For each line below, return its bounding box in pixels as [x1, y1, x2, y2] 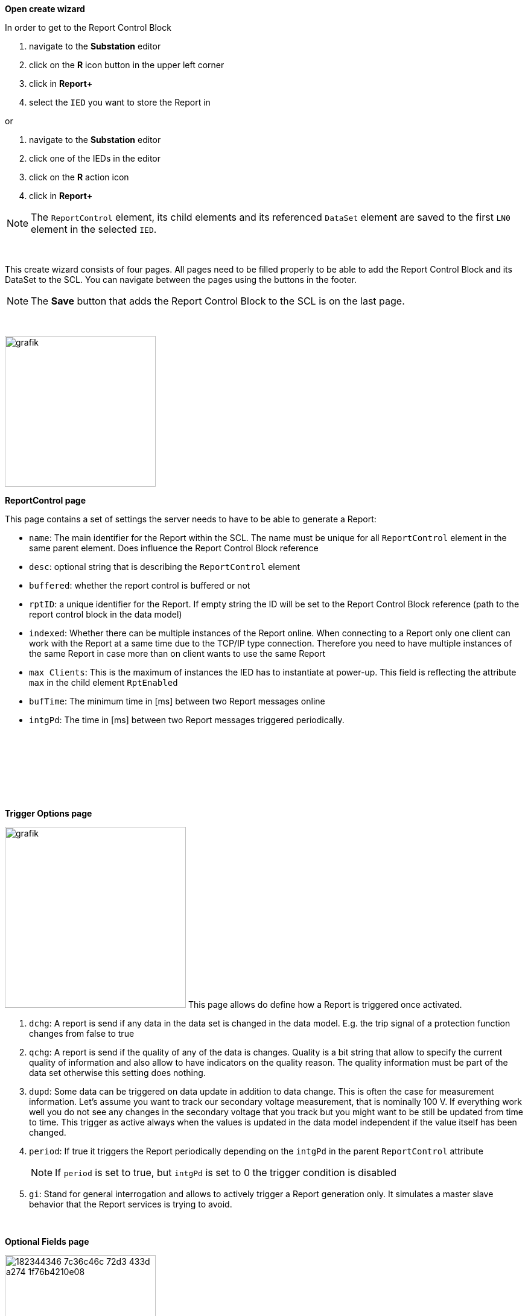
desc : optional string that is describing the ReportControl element [29, 562, 301, 572]
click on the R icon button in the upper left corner [29, 60, 224, 70]
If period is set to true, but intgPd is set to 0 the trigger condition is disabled [55, 1166, 396, 1178]
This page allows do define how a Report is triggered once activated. [188, 999, 462, 1010]
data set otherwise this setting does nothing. [29, 1068, 206, 1078]
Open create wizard [5, 4, 85, 14]
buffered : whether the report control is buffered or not [29, 580, 250, 590]
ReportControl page [5, 495, 86, 505]
